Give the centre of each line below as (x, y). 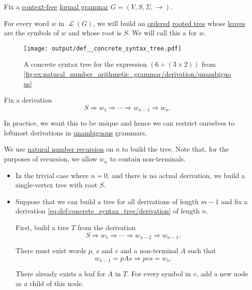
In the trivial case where (52, 175)
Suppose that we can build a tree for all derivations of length (107, 201)
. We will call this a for (162, 33)
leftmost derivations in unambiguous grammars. (76, 132)
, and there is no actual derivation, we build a (176, 175)
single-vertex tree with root (56, 185)
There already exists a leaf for (60, 274)
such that (202, 250)
